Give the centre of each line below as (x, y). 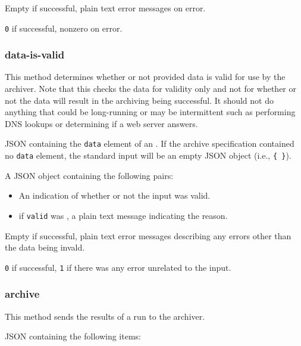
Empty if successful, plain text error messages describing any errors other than (148, 235)
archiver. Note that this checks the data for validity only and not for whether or (151, 89)
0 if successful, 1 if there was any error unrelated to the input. (118, 267)
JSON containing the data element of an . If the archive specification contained (150, 143)
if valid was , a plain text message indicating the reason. (123, 215)
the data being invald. (45, 247)
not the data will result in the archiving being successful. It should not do (139, 100)
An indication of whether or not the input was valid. (115, 195)
